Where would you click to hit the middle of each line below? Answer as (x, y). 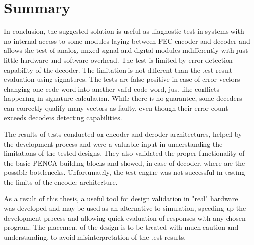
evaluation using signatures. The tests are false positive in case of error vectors (122, 79)
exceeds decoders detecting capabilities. (63, 117)
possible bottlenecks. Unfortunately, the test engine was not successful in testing (125, 172)
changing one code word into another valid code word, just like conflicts (112, 88)
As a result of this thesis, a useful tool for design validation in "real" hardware (121, 198)
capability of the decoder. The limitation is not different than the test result (118, 69)
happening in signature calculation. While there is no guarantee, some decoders (123, 98)
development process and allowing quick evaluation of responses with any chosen (125, 217)
